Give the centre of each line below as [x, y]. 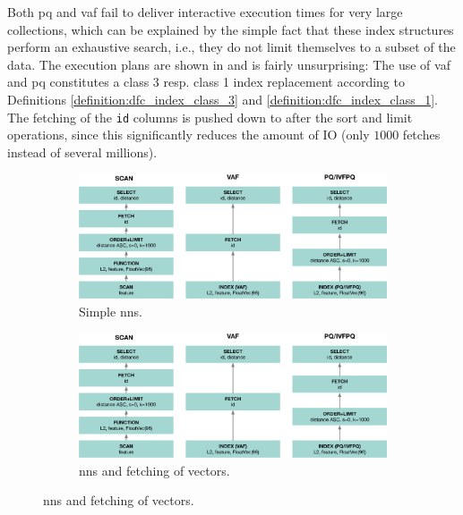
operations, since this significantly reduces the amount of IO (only [189, 135]
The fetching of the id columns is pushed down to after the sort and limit [210, 117]
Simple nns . [111, 311]
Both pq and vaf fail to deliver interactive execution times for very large [205, 12]
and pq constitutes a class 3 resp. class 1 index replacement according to [206, 82]
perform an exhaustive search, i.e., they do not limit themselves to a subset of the [231, 47]
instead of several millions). [82, 152]
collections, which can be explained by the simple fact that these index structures [231, 29]
